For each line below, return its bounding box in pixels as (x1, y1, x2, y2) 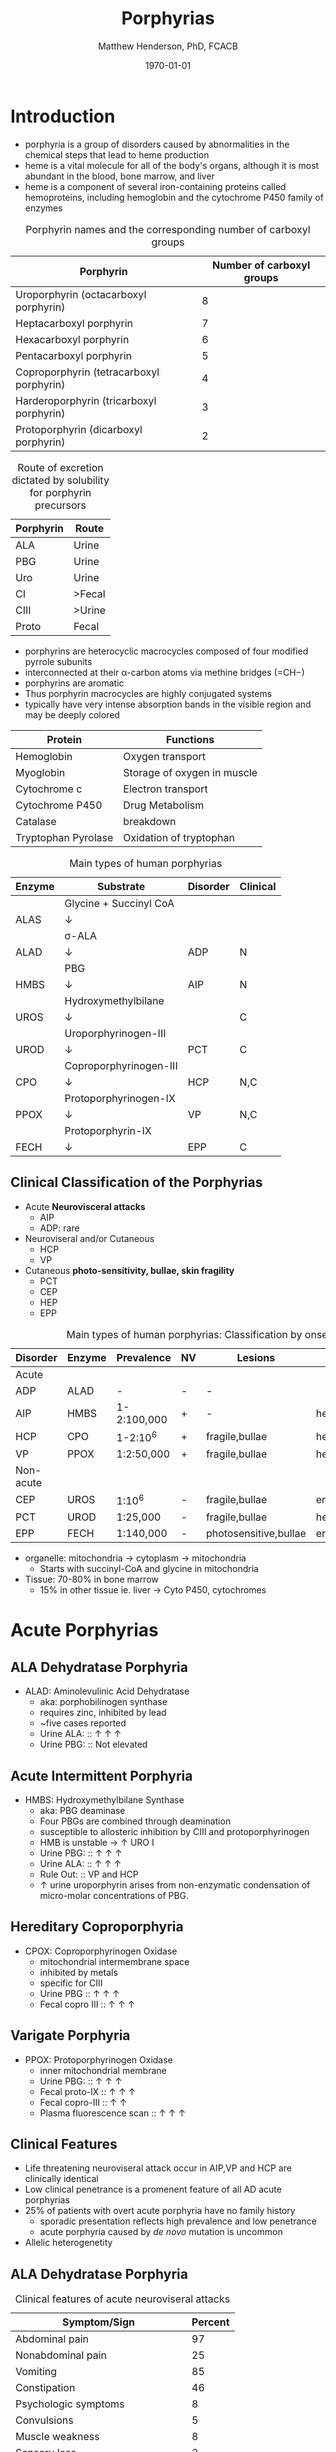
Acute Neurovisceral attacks (24, 1200, 146, 1212)
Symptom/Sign (61, 2315, 135, 2329)
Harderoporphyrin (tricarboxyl (15, 393, 157, 407)
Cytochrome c (15, 782, 83, 796)
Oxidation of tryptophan (123, 830, 235, 844)
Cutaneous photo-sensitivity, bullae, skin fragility (24, 1264, 235, 1276)
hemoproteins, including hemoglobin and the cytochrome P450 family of (24, 191, 324, 203)
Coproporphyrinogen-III (64, 1058, 178, 1072)
